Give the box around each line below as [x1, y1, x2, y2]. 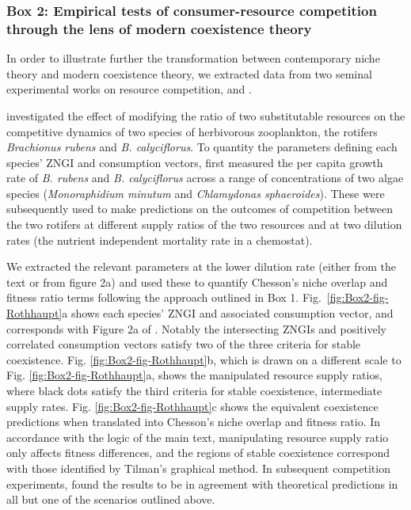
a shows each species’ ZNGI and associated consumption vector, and [62, 305, 394, 322]
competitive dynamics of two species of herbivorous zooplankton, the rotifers [6, 123, 378, 139]
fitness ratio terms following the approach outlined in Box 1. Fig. [6, 289, 322, 306]
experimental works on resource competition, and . [6, 81, 252, 97]
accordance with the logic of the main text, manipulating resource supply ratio [6, 428, 389, 445]
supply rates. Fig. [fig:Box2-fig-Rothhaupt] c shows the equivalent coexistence [6, 398, 379, 414]
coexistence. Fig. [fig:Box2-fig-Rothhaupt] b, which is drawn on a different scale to [6, 351, 401, 367]
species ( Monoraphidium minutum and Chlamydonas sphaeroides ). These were [6, 185, 385, 201]
